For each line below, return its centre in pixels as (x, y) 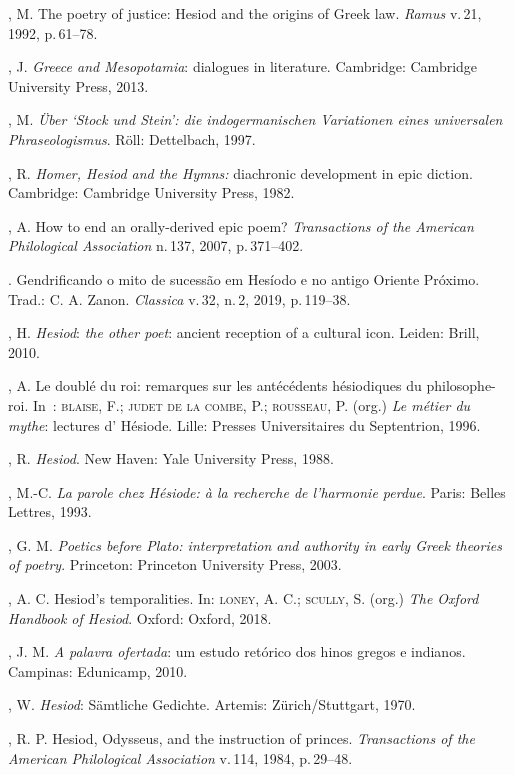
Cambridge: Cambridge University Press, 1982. (151, 192)
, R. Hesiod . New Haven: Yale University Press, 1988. (171, 458)
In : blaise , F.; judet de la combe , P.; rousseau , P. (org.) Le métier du (251, 404)
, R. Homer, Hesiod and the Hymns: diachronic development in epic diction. (240, 172)
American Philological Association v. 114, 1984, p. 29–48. (180, 757)
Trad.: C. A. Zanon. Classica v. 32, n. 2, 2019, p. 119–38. (179, 298)
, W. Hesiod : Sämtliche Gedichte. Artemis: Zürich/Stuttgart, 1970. (212, 704)
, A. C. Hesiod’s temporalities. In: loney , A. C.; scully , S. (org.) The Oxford (243, 598)
